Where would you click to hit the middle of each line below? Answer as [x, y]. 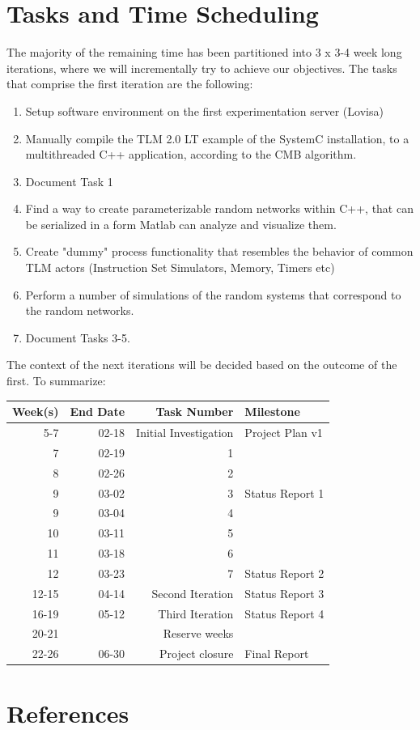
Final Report [277, 654]
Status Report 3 [284, 593]
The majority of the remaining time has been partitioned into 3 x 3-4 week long [204, 52]
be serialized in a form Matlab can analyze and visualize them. [181, 224]
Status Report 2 [284, 573]
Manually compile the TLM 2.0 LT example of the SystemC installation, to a [217, 138]
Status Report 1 [284, 492]
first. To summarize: [56, 381]
